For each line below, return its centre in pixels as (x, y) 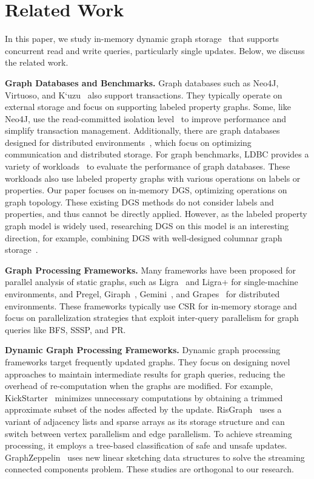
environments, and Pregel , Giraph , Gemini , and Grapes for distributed (142, 294)
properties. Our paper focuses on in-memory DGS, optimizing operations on (146, 190)
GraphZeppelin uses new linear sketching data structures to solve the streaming (155, 457)
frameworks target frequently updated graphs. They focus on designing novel (148, 361)
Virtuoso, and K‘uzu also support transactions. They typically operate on (144, 95)
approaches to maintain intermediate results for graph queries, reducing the (145, 374)
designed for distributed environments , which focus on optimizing (128, 142)
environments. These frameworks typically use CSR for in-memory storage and (151, 305)
